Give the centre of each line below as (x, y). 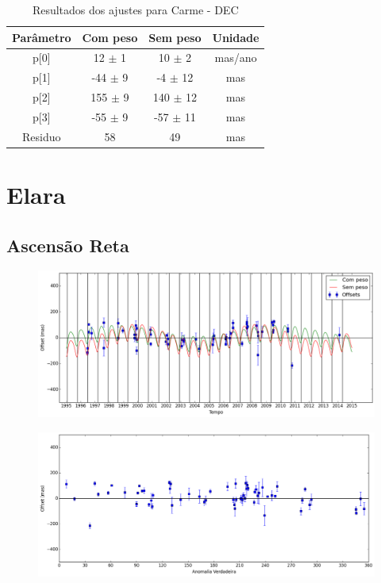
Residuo (42, 136)
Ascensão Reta (68, 245)
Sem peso (175, 37)
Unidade (236, 37)
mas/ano (236, 58)
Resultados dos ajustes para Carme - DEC (135, 10)
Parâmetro (42, 37)
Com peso (110, 37)
